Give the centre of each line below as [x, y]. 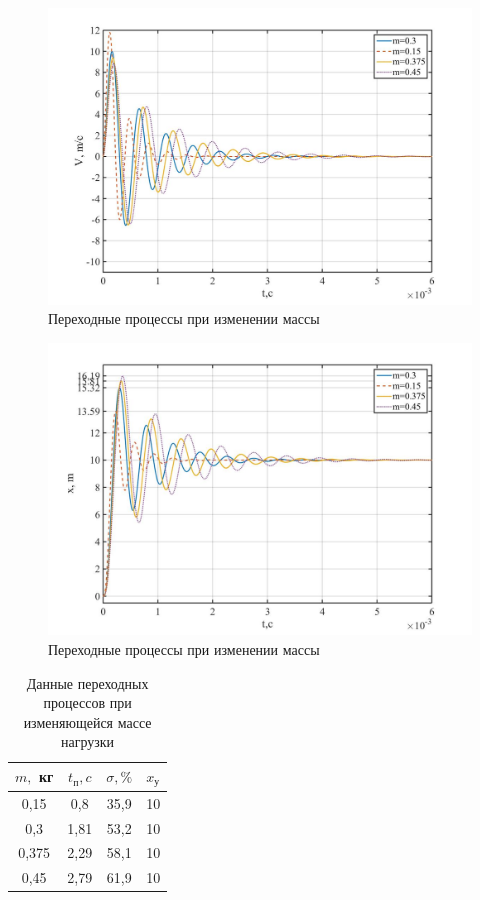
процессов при [87, 702]
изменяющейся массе [87, 721]
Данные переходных [87, 682]
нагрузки [88, 741]
